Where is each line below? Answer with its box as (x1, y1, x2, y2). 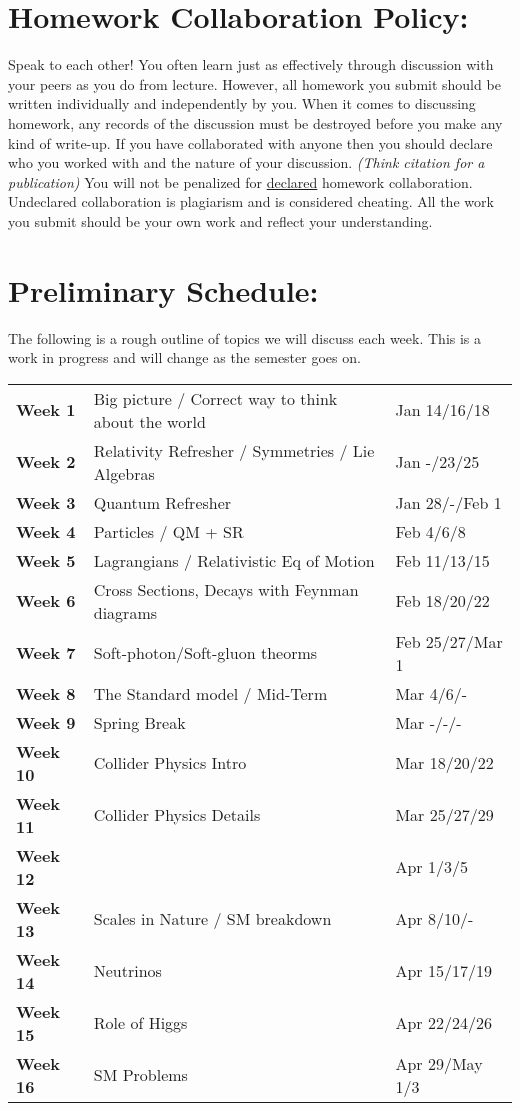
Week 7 (16, 641, 76, 665)
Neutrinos (93, 959, 162, 983)
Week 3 (16, 490, 76, 514)
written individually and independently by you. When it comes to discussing (8, 93, 476, 114)
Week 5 (16, 548, 76, 572)
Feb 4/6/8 (395, 519, 466, 543)
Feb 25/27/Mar (395, 629, 503, 653)
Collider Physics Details (93, 803, 261, 827)
